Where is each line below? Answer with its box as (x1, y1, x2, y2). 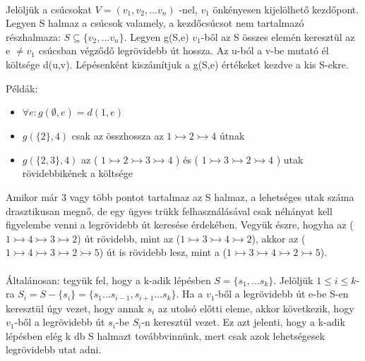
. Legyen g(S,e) (124, 29, 189, 44)
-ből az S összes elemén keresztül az (201, 29, 355, 44)
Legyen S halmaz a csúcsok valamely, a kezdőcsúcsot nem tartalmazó (6, 16, 304, 30)
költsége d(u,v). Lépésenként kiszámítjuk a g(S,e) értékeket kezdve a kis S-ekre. (6, 56, 349, 71)
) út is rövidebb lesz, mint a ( (99, 245, 227, 259)
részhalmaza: (6, 29, 61, 44)
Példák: (6, 80, 38, 95)
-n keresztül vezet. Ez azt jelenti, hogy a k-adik (141, 314, 345, 329)
